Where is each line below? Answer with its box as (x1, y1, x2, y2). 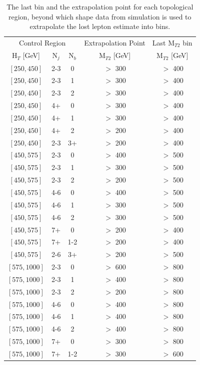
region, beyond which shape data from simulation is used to (8, 11, 191, 21)
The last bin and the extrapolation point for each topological (6, 1, 193, 11)
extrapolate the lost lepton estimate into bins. (29, 21, 170, 31)
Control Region (19, 37, 66, 48)
